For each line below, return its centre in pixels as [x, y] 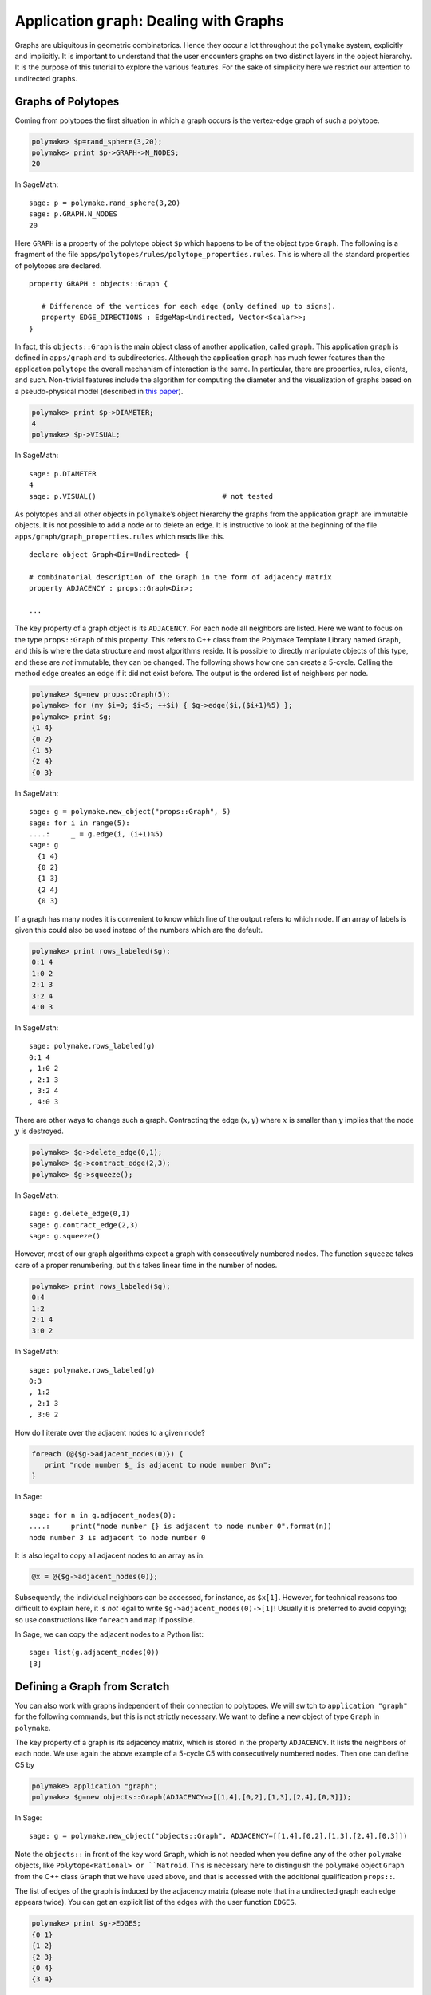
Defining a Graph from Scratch [92, 1687]
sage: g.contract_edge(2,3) [84, 1225]
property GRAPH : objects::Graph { [99, 284]
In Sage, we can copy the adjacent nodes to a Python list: [109, 1634]
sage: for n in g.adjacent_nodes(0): [103, 1515]
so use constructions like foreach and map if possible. [105, 1619]
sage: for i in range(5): [80, 823]
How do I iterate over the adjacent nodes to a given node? [110, 1432]
